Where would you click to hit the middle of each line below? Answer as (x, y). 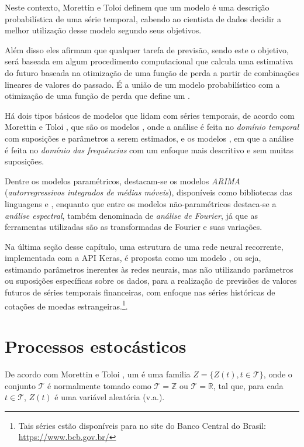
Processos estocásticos (96, 346)
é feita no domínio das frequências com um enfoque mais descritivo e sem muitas (149, 149)
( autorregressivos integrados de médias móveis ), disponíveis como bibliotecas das (148, 192)
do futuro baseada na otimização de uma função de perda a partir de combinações (152, 72)
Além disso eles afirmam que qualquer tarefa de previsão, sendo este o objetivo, (147, 49)
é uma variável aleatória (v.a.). (110, 397)
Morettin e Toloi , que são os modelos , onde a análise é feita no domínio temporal (152, 127)
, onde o (278, 374)
